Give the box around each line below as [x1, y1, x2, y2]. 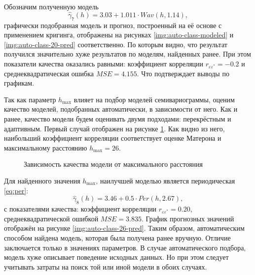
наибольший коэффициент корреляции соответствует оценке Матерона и [4, 133, 221, 143]
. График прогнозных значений [141, 213, 234, 223]
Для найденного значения [4, 175, 80, 185]
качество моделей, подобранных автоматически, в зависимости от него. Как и [4, 104, 238, 114]
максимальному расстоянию [4, 142, 87, 153]
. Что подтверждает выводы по [137, 68, 229, 78]
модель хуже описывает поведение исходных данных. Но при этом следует [4, 252, 229, 262]
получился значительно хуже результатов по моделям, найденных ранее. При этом [4, 49, 251, 59]
